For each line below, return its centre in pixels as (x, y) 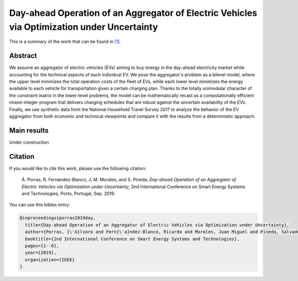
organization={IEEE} (50, 260)
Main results (29, 130)
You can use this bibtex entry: (40, 205)
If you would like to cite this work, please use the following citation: (78, 168)
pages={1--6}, (42, 246)
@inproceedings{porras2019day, (58, 218)
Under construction (29, 142)
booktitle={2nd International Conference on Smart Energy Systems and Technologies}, (132, 239)
